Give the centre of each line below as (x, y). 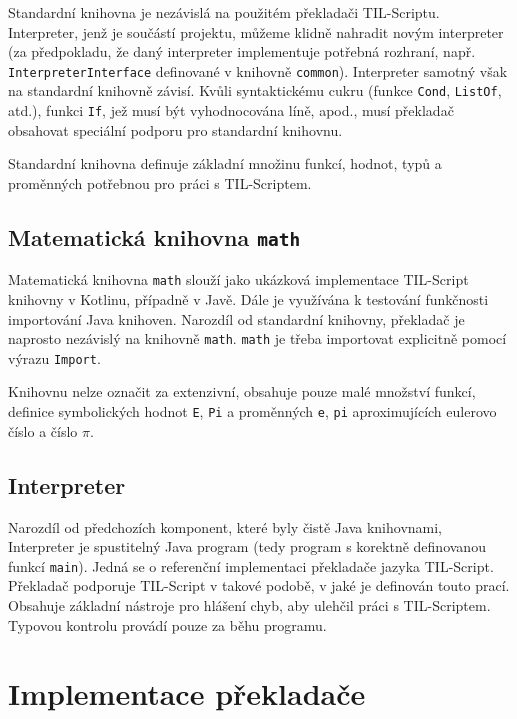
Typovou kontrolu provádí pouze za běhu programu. (167, 624)
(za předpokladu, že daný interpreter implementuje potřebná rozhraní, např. (242, 51)
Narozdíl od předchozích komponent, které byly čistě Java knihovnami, (225, 526)
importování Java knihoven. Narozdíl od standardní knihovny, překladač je (236, 318)
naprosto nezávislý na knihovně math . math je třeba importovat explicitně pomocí (257, 338)
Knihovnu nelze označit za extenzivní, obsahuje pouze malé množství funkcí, (242, 391)
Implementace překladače (187, 693)
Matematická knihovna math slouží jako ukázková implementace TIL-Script (238, 279)
